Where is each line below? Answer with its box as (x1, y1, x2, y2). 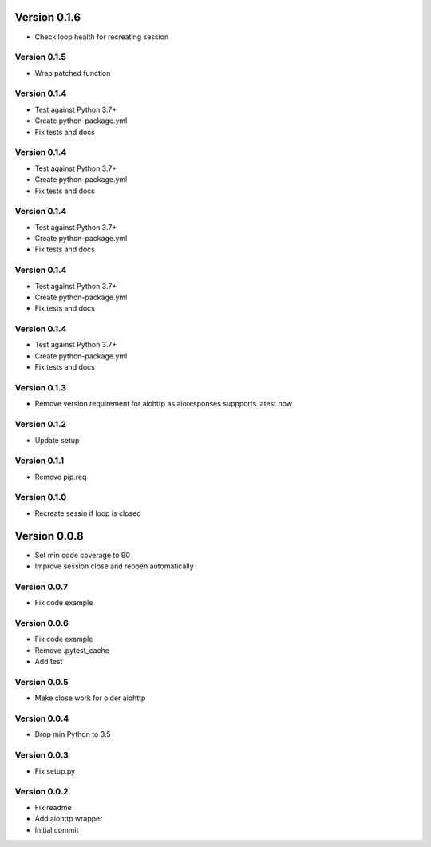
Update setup (34, 435, 80, 445)
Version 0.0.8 (14, 529, 84, 543)
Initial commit (34, 825, 79, 834)
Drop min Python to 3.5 (34, 730, 111, 739)
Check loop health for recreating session (34, 32, 169, 42)
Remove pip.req (34, 472, 87, 481)
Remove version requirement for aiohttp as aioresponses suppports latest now (34, 399, 293, 409)
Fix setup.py (34, 766, 76, 776)
